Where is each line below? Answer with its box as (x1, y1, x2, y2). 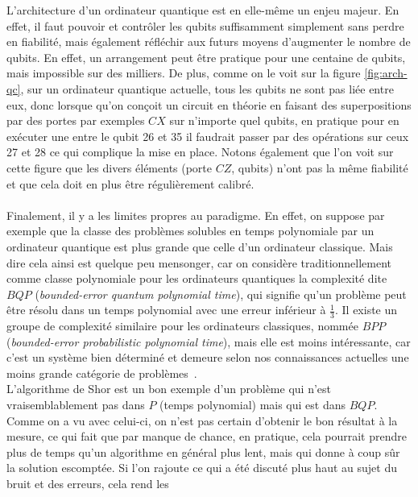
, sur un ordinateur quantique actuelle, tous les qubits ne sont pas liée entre (20, 80, 394, 97)
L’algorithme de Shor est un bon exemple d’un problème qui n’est (6, 380, 331, 397)
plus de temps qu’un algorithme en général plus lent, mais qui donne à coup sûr (6, 443, 400, 460)
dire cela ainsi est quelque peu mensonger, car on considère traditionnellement (6, 254, 392, 271)
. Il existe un (334, 301, 398, 318)
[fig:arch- (364, 64, 408, 81)
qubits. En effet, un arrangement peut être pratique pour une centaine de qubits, (6, 48, 406, 65)
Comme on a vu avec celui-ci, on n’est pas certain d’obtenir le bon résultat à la (6, 412, 398, 429)
